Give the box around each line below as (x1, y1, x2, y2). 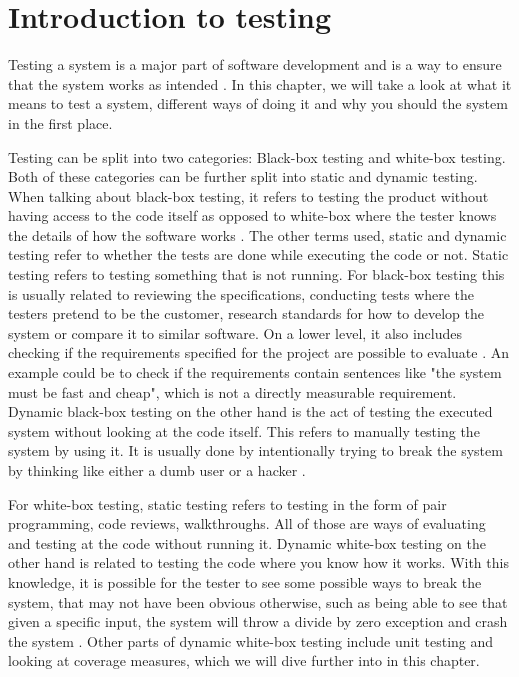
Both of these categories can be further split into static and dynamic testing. (8, 166, 478, 187)
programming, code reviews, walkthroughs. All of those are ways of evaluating (8, 513, 486, 534)
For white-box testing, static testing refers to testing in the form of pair (8, 493, 447, 514)
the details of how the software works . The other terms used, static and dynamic (8, 224, 507, 245)
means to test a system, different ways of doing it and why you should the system (8, 93, 508, 114)
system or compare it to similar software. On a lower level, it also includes (8, 322, 463, 343)
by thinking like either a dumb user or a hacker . (8, 460, 306, 480)
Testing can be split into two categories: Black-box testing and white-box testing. (8, 146, 506, 167)
